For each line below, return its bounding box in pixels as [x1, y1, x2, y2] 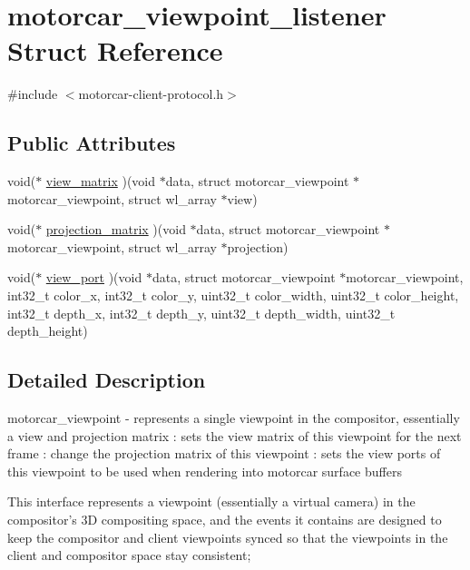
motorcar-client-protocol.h [78, 84, 224, 103]
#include [7, 84, 58, 103]
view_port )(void [45, 268, 142, 287]
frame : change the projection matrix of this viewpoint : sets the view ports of [7, 444, 441, 463]
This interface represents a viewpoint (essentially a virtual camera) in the [7, 492, 416, 511]
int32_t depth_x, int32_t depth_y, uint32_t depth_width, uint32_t [7, 303, 396, 322]
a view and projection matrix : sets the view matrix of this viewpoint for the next [7, 426, 462, 445]
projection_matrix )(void [45, 220, 186, 239]
